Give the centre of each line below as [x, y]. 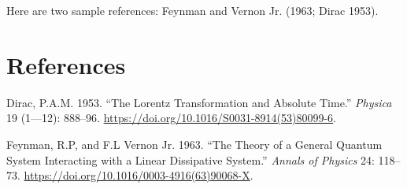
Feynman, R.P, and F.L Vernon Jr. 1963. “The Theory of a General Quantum [194, 144]
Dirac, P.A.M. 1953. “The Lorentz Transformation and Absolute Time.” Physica [199, 102]
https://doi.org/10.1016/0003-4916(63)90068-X [137, 175]
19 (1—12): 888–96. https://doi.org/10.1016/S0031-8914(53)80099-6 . [172, 118]
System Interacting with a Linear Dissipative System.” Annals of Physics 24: [191, 159]
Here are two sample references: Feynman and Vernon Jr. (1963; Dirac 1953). [192, 10]
